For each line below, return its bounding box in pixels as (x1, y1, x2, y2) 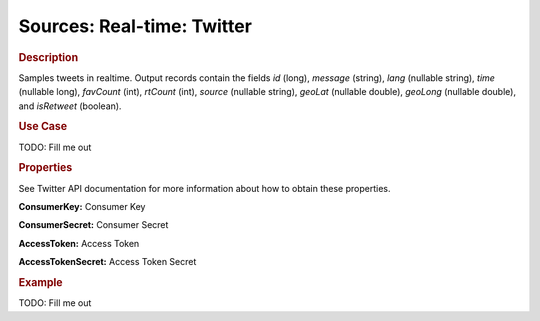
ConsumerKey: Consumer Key (18, 201, 146, 213)
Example (18, 276, 64, 290)
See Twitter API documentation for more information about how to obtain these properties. (18, 182, 391, 194)
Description (18, 50, 79, 64)
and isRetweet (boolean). (18, 100, 122, 112)
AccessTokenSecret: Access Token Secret (18, 256, 197, 268)
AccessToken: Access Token (18, 237, 140, 249)
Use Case (18, 120, 68, 134)
